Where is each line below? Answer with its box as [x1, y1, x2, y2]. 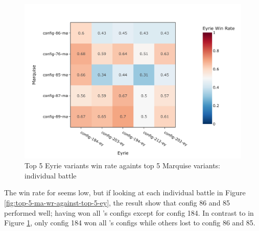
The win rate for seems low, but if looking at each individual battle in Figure [4, 187, 246, 198]
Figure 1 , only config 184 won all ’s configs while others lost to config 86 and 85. [4, 217, 255, 228]
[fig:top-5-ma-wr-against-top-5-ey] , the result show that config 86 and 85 [4, 197, 230, 208]
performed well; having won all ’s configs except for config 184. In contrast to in [4, 207, 254, 218]
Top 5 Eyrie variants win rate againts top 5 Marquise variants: [25, 160, 220, 171]
